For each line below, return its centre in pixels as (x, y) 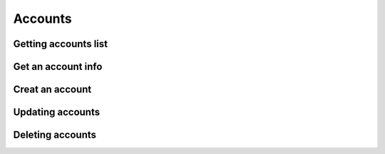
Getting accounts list (61, 44)
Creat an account (52, 89)
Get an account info (58, 67)
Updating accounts (56, 112)
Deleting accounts (55, 135)
